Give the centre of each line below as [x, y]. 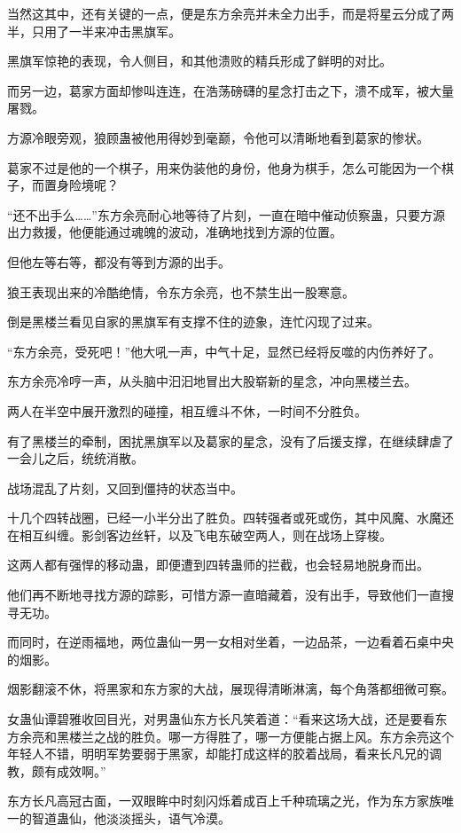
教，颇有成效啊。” [57, 770]
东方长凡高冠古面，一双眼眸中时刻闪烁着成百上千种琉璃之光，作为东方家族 [224, 801]
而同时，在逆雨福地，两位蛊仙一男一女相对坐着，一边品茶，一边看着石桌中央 [230, 642]
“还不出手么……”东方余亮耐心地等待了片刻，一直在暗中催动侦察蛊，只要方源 [226, 214]
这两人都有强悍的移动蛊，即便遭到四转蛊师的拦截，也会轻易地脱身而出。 [218, 565]
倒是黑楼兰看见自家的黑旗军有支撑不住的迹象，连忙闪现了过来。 [193, 322]
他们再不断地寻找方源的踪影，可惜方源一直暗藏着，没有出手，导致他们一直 [224, 595]
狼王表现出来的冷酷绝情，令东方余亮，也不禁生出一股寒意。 [181, 291]
